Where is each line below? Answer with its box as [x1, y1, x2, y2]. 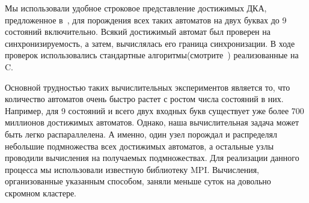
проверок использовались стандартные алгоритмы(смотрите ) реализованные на [5, 49, 299, 61]
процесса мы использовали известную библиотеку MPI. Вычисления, [5, 163, 260, 175]
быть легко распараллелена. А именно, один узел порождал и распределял [5, 127, 277, 140]
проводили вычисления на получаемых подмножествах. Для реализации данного [5, 151, 299, 164]
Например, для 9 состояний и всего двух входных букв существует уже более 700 [5, 104, 304, 117]
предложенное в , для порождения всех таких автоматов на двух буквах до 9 [5, 13, 287, 26]
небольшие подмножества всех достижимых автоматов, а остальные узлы [5, 139, 274, 152]
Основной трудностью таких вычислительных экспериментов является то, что [5, 80, 290, 93]
